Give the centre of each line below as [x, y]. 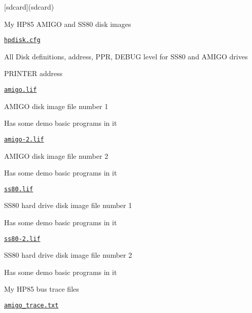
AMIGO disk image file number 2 [56, 155]
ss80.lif [19, 189]
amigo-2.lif [24, 139]
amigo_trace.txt [31, 305]
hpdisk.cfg [22, 40]
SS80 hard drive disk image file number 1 [68, 205]
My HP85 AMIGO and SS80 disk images [68, 24]
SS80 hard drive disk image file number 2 [68, 255]
